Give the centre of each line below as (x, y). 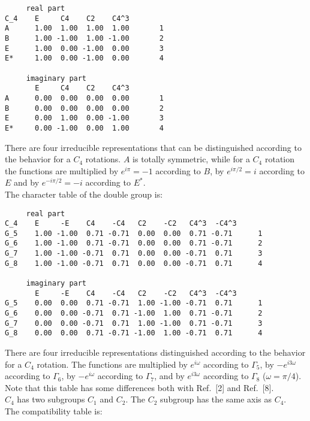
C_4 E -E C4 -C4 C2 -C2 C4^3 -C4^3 (121, 224)
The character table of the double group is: (84, 194)
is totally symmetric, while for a (191, 159)
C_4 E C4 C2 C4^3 (67, 18)
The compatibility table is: (54, 411)
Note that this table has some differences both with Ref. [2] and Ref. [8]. (139, 387)
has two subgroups (51, 399)
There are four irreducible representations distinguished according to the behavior (155, 352)
